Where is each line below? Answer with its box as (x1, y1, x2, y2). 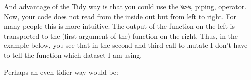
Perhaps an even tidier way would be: (4, 66, 118, 77)
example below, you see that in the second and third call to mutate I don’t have (4, 40, 248, 50)
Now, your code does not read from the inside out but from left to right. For (4, 11, 237, 21)
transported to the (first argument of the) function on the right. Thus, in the (4, 30, 238, 40)
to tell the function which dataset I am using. (4, 50, 142, 60)
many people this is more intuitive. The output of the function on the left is (4, 21, 235, 31)
